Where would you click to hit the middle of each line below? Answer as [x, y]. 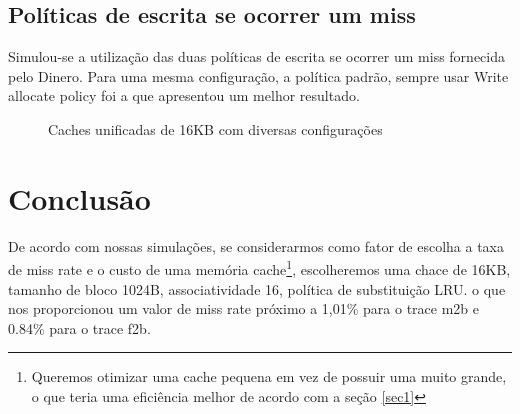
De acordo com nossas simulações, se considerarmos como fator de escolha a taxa [256, 245]
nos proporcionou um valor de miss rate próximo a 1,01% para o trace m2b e [244, 308]
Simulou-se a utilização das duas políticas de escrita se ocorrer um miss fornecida [256, 56]
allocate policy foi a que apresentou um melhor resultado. [184, 95]
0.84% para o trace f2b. [79, 327]
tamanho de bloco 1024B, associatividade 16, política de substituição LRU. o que [257, 288]
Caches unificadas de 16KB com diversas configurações [215, 128]
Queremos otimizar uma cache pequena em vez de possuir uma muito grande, [269, 376]
